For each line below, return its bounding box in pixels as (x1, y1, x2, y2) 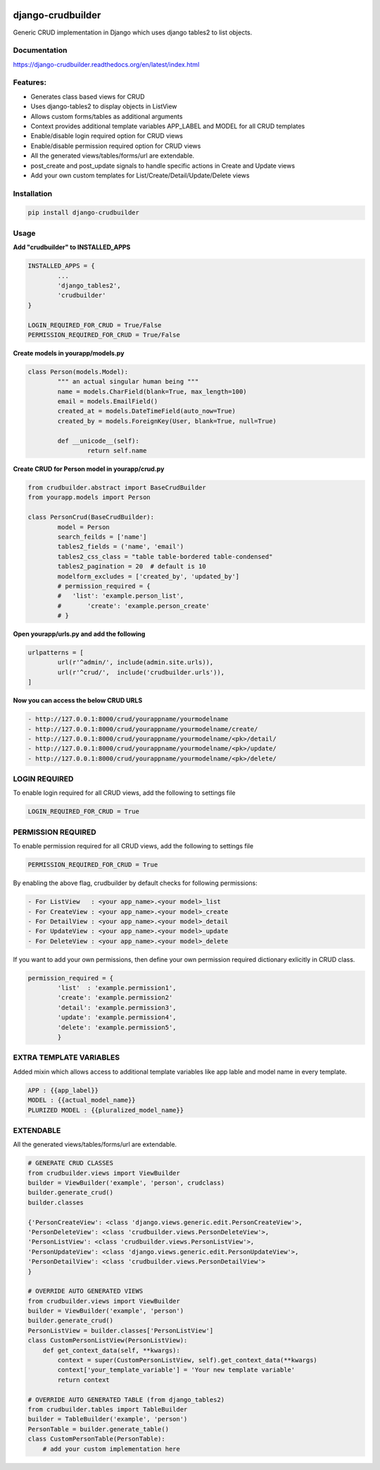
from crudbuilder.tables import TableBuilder (27, 1405, 188, 1413)
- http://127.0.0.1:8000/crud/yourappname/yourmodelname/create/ (27, 725, 258, 733)
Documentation (13, 46, 68, 56)
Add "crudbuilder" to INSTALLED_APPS (13, 243, 131, 251)
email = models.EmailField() (57, 398, 158, 406)
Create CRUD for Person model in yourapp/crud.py (13, 465, 165, 473)
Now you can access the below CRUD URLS (13, 696, 143, 705)
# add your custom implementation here (42, 1445, 181, 1453)
